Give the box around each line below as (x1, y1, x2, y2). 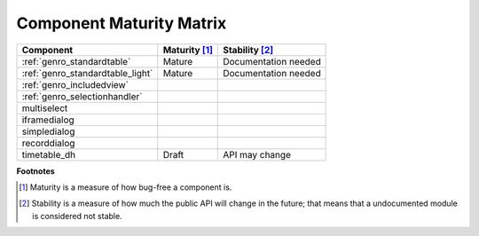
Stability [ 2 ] (223, 43, 274, 56)
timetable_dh (21, 148, 76, 161)
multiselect (21, 102, 68, 114)
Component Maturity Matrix (16, 13, 227, 33)
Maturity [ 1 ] (162, 43, 213, 56)
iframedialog (21, 114, 75, 126)
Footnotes (16, 165, 55, 177)
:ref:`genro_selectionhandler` (21, 90, 143, 102)
